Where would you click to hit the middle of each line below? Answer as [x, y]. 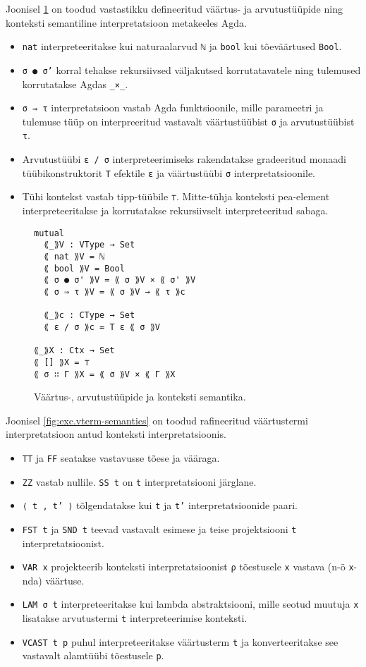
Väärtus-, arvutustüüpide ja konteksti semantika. [140, 397]
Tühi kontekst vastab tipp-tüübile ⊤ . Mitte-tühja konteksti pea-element [176, 196]
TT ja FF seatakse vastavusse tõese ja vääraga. [121, 458]
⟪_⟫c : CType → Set [90, 316]
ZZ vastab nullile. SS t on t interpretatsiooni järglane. [139, 481]
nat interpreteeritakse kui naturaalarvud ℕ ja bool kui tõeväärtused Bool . [182, 46]
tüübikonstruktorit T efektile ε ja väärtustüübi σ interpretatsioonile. [169, 172]
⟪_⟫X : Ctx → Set [74, 351]
